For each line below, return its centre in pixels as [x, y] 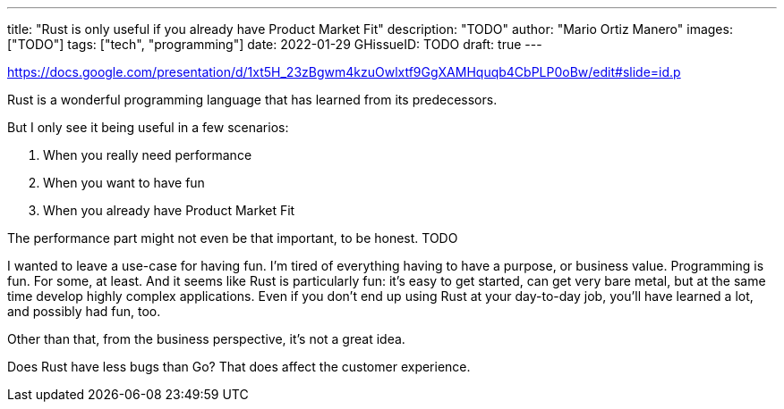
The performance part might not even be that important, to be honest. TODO [233, 238]
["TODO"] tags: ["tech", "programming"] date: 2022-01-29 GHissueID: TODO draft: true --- [275, 44]
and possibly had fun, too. [84, 311]
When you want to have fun [124, 183]
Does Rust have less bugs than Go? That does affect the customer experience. [239, 367]
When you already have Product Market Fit [169, 210]
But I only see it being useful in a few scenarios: [148, 127]
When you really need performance [148, 155]
